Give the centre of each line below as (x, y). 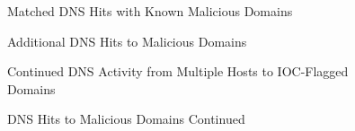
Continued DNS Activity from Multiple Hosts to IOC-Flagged (178, 71)
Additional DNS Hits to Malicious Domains (127, 41)
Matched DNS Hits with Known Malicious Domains (150, 11)
